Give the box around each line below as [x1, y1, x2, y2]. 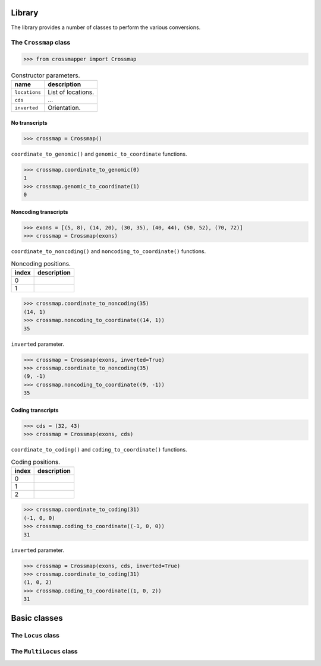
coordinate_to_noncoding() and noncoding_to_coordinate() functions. [11, 248, 206, 255]
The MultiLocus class [11, 648, 78, 656]
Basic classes [11, 613, 63, 623]
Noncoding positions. [11, 259, 71, 267]
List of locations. [48, 88, 95, 96]
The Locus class [11, 631, 59, 639]
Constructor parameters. [11, 71, 80, 80]
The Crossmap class [11, 39, 71, 47]
